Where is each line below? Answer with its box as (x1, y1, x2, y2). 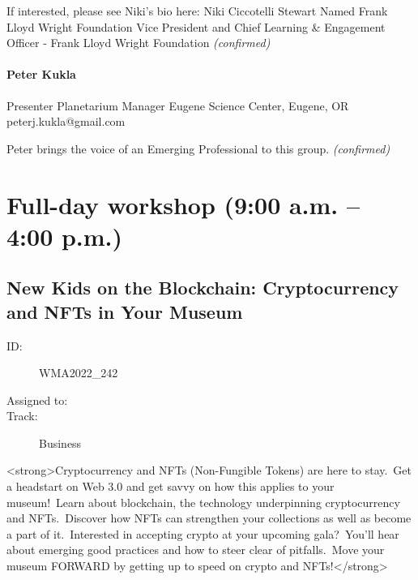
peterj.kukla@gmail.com (6, 113, 126, 130)
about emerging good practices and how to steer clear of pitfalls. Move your (6, 541, 385, 558)
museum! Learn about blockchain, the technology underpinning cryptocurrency (6, 493, 400, 510)
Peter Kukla (6, 66, 76, 83)
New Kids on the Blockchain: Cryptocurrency (6, 275, 399, 300)
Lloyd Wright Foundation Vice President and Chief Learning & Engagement (6, 18, 386, 35)
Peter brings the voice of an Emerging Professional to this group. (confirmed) (6, 140, 390, 157)
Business (39, 434, 82, 451)
